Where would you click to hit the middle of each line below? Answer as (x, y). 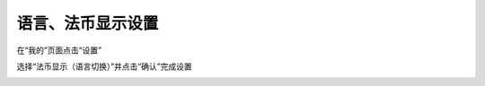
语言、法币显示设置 (88, 23)
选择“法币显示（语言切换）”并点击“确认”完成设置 (104, 66)
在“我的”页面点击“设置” (59, 50)
